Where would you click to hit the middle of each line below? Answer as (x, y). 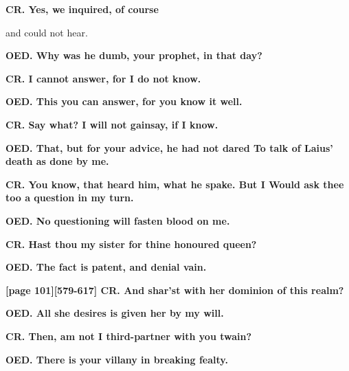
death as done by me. (57, 161)
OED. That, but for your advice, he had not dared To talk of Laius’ (169, 147)
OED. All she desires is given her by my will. (115, 313)
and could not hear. (47, 32)
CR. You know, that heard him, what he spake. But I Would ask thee (175, 184)
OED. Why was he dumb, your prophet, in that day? (134, 55)
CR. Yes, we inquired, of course (82, 9)
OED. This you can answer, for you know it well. (124, 101)
